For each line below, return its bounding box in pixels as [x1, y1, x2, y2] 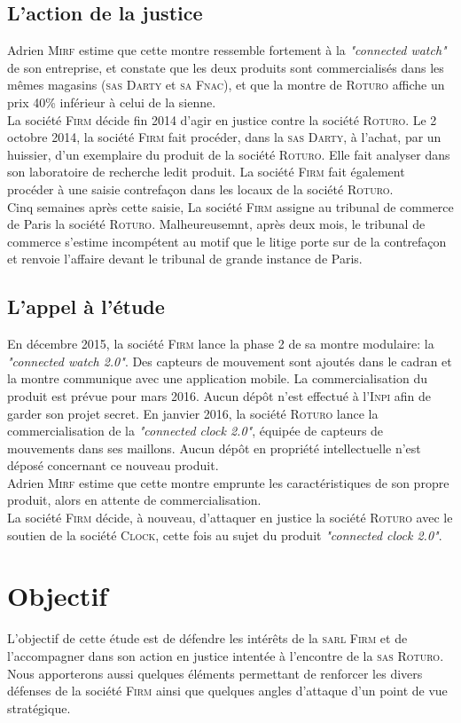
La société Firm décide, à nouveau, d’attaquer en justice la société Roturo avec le [7, 508, 453, 527]
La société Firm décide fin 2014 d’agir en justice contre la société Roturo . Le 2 [7, 110, 437, 129]
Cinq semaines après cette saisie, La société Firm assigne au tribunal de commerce [7, 197, 454, 216]
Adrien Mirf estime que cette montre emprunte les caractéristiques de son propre [7, 473, 449, 491]
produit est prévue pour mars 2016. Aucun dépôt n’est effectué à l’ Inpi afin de [7, 386, 431, 405]
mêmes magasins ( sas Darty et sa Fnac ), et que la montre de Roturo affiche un [7, 75, 445, 94]
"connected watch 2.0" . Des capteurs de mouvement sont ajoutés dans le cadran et [7, 351, 452, 370]
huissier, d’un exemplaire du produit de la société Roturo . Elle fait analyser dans [7, 145, 450, 163]
